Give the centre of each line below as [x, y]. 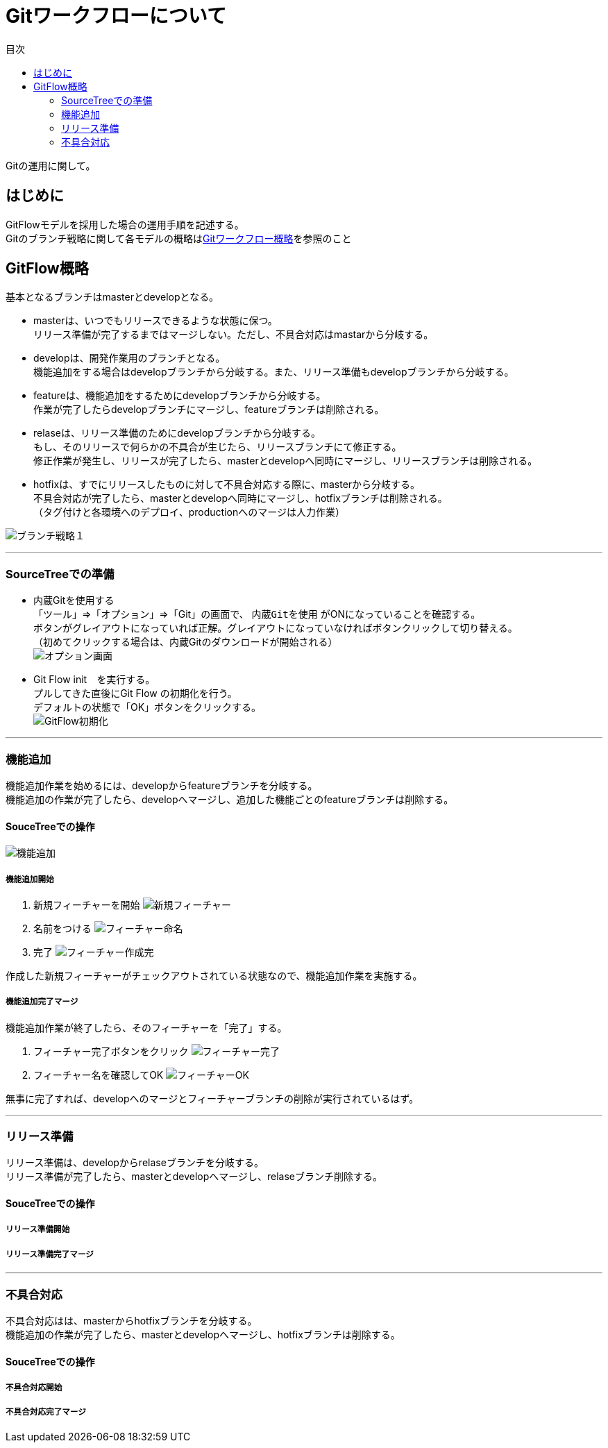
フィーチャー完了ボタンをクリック [111, 1051]
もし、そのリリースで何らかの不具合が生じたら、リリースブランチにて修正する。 [218, 447]
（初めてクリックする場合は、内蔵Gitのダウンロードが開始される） [186, 642]
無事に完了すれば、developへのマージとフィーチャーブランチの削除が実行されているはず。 [212, 1098]
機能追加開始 [30, 879]
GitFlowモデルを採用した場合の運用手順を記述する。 [125, 224]
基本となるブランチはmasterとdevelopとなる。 [112, 297]
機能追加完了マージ [42, 1002]
